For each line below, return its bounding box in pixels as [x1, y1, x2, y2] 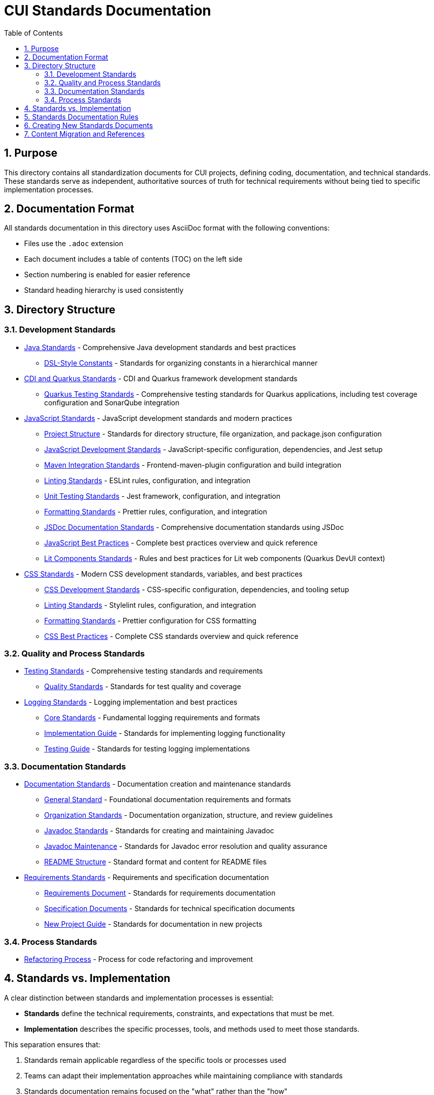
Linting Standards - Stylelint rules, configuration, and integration [44, 600, 256, 609]
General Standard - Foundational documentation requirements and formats [44, 795, 291, 804]
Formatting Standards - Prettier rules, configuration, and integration [44, 507, 267, 516]
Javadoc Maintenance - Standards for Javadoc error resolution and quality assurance [44, 842, 328, 851]
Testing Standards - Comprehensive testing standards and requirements [24, 667, 263, 676]
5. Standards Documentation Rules [24, 112, 138, 121]
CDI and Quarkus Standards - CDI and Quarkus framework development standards [24, 374, 298, 383]
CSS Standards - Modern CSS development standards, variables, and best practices [24, 569, 303, 578]
